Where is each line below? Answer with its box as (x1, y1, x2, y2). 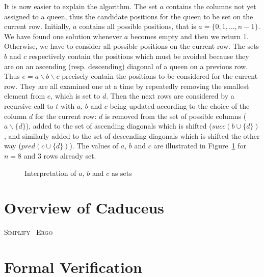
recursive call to (4, 100, 54, 111)
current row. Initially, (4, 21, 71, 32)
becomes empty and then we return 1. (130, 30, 249, 41)
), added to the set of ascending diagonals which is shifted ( (25, 120, 212, 131)
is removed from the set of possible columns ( (104, 110, 247, 121)
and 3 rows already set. (23, 150, 96, 161)
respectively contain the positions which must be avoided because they (29, 50, 249, 61)
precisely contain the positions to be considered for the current (62, 71, 258, 81)
